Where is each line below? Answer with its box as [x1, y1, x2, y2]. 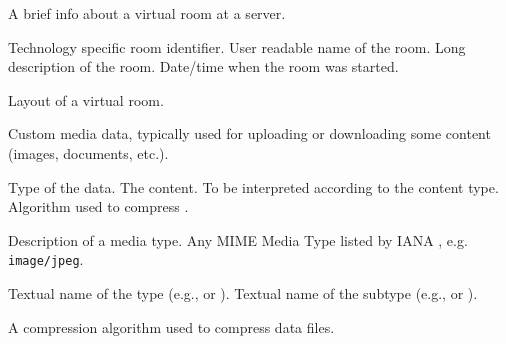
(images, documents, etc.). [8, 142, 169, 163]
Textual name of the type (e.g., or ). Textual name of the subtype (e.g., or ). [8, 283, 478, 303]
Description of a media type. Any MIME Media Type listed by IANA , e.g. [8, 229, 468, 250]
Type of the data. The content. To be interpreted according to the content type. [8, 176, 499, 197]
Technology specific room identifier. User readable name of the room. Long [8, 36, 466, 57]
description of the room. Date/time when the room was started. [8, 56, 399, 77]
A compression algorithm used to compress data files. [8, 316, 335, 337]
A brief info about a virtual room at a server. [8, 3, 286, 23]
